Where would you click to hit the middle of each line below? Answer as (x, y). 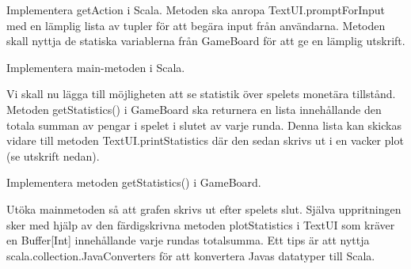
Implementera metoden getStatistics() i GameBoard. (134, 182)
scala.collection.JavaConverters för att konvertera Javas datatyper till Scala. (191, 255)
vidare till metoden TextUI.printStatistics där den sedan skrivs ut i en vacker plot (205, 140)
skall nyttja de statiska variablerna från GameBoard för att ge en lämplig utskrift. (206, 41)
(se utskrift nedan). (53, 155)
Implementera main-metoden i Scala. (96, 67)
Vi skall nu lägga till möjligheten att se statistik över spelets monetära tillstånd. (201, 94)
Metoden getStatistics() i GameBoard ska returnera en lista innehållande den (194, 109)
